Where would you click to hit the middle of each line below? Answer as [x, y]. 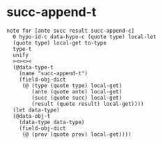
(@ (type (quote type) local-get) [72, 85]
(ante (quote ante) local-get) [77, 91]
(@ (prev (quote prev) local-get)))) [77, 134]
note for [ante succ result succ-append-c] [71, 31]
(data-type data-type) [52, 122]
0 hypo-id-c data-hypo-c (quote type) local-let [85, 37]
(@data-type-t [33, 67]
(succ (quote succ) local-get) [77, 98]
